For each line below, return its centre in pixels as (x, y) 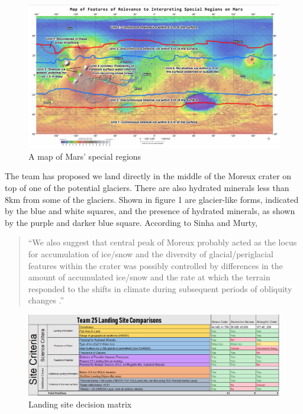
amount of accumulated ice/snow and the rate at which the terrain (149, 277)
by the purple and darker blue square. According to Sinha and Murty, (131, 222)
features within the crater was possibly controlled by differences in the (155, 265)
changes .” (46, 300)
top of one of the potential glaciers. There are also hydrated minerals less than (147, 187)
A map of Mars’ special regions (85, 156)
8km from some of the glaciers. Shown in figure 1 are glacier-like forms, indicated (152, 199)
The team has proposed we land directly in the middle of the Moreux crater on (148, 176)
